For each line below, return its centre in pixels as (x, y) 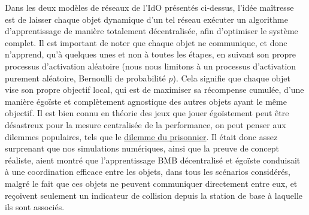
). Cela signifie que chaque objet (231, 78)
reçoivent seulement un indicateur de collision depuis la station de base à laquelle (154, 195)
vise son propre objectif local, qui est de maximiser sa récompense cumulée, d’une (154, 90)
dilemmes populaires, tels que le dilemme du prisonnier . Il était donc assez (141, 136)
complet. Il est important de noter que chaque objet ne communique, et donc (146, 42)
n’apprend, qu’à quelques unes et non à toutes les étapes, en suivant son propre (150, 54)
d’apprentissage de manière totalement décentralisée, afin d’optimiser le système (152, 31)
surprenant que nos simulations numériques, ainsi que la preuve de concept (142, 148)
